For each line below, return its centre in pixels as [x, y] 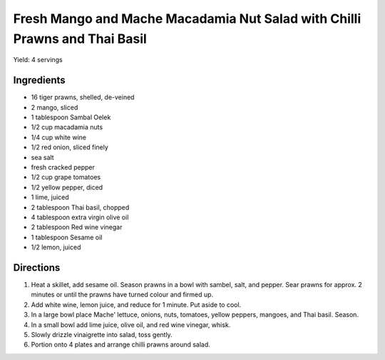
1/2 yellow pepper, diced [67, 187]
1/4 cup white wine [59, 137]
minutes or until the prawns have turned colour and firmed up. [122, 295]
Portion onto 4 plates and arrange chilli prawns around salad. [120, 345]
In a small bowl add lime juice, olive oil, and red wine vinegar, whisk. [131, 324]
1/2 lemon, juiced [56, 247]
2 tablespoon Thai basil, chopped [80, 207]
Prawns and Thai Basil [80, 39]
